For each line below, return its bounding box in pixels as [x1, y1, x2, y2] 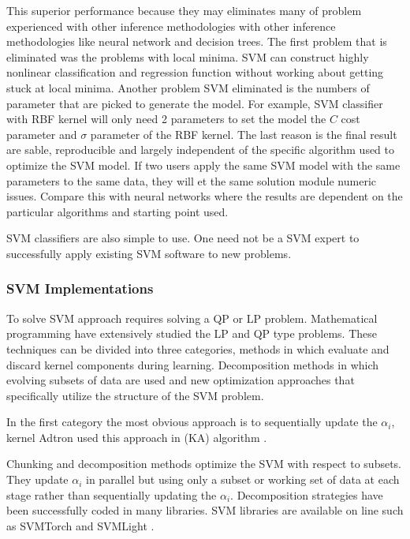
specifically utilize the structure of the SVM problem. [6, 387, 264, 403]
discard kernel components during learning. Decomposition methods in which [6, 356, 379, 372]
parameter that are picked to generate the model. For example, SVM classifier [6, 95, 383, 111]
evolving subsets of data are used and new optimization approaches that [6, 372, 355, 388]
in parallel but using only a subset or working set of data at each [86, 471, 400, 488]
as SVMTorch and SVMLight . [6, 517, 155, 533]
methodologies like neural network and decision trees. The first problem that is [6, 33, 387, 50]
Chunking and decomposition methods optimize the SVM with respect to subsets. [6, 455, 402, 472]
